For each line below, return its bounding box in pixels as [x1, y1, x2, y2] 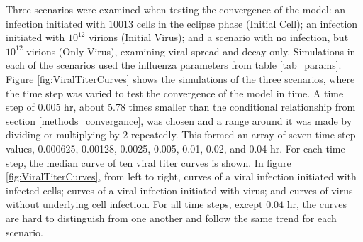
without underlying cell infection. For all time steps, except [6, 197, 263, 211]
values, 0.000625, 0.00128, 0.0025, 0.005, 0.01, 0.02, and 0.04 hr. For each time [6, 141, 345, 155]
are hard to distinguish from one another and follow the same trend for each [6, 210, 337, 225]
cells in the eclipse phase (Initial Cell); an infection [136, 16, 358, 31]
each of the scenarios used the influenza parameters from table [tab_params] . [6, 57, 342, 72]
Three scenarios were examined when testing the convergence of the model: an [6, 2, 346, 16]
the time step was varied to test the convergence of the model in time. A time [6, 85, 344, 100]
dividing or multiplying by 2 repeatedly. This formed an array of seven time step [6, 127, 356, 142]
